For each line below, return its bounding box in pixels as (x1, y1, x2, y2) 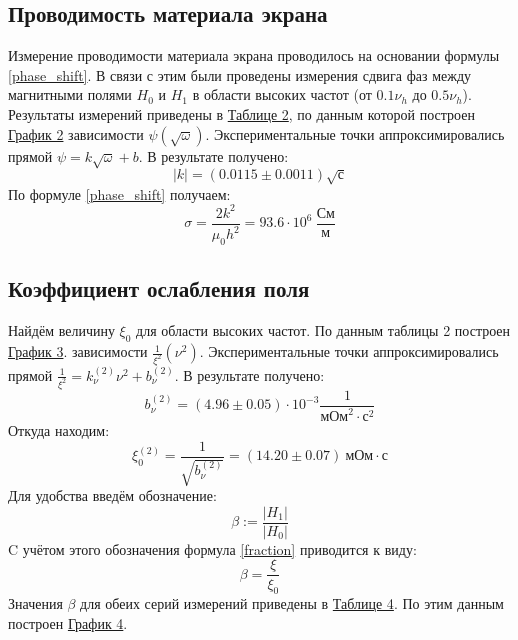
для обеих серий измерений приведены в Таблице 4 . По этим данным (80, 593, 504, 614)
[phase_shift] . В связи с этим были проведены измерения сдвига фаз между (8, 64, 472, 85)
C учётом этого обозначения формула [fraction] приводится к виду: (8, 538, 417, 559)
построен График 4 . (8, 612, 128, 633)
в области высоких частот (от (192, 84, 372, 105)
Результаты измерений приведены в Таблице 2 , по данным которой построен (8, 103, 475, 124)
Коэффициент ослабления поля (8, 273, 310, 304)
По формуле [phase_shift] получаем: (8, 183, 231, 204)
